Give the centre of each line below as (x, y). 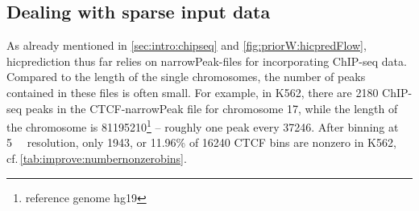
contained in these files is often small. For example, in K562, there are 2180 (193, 92)
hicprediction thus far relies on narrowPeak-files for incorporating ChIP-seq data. (207, 61)
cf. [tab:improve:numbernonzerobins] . (97, 158)
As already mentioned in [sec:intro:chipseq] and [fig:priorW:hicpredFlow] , (187, 45)
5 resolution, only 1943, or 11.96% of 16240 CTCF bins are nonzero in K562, (201, 142)
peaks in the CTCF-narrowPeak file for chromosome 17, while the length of (212, 108)
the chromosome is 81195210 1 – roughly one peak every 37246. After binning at (203, 126)
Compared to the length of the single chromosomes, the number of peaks (186, 77)
